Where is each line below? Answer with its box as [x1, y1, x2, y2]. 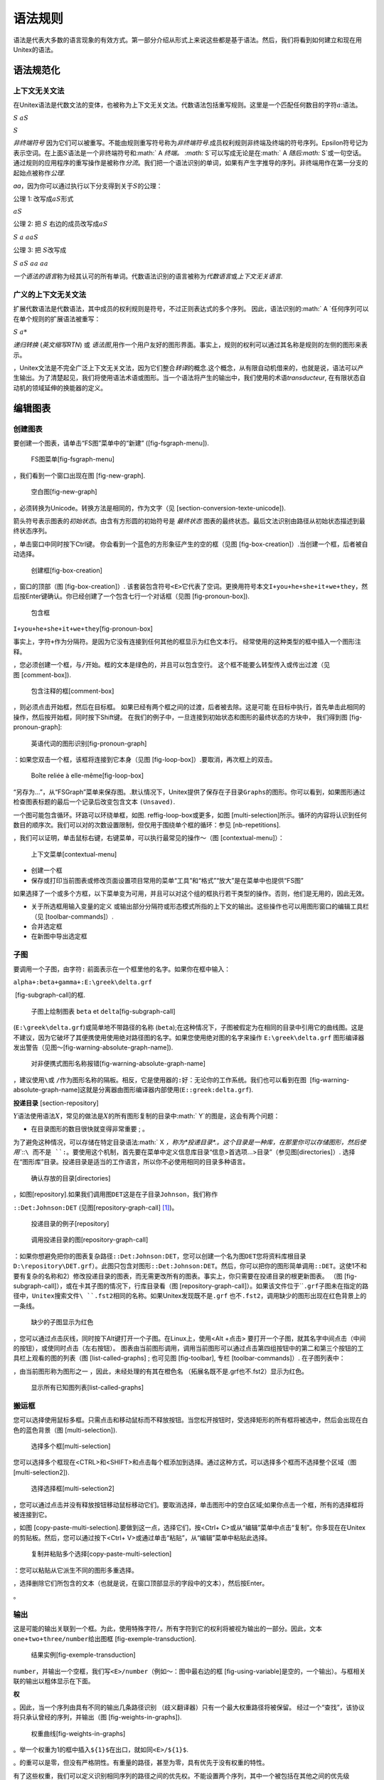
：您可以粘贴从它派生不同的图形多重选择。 [13, 1566, 138, 1574]
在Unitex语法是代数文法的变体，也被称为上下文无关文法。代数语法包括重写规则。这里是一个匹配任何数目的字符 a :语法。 [13, 100, 362, 110]
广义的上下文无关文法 [13, 289, 87, 299]
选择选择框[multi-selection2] [31, 1485, 115, 1493]
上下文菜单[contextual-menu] [31, 849, 117, 858]
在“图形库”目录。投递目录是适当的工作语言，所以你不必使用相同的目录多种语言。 [13, 1158, 250, 1166]
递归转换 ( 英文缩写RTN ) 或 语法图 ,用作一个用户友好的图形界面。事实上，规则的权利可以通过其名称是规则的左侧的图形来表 [13, 340, 368, 349]
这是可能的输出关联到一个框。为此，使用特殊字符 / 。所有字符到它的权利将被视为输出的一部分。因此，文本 [13, 1624, 323, 1633]
